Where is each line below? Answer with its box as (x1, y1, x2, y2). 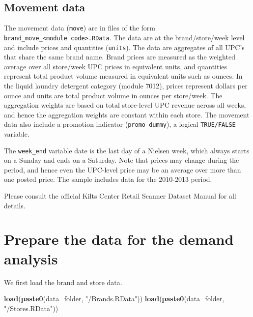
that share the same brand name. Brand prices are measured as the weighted (4, 52, 235, 62)
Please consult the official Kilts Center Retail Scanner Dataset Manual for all (4, 191, 236, 201)
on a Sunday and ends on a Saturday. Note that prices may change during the (4, 155, 239, 165)
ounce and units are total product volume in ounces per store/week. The (4, 90, 223, 100)
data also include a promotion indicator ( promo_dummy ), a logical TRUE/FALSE (4, 119, 236, 129)
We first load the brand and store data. (4, 277, 122, 287)
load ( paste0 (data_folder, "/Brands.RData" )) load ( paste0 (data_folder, (4, 293, 225, 304)
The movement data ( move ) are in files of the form (4, 23, 155, 33)
